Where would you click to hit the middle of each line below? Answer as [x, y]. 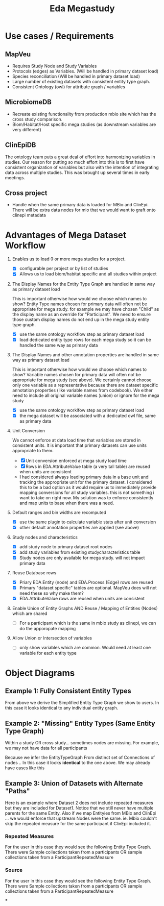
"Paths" [18, 791]
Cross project [26, 193]
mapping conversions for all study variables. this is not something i [87, 492]
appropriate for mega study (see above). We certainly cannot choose [82, 380]
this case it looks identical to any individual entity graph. [62, 708]
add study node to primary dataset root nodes [66, 546]
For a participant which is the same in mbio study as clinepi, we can [88, 623]
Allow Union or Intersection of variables [52, 638]
